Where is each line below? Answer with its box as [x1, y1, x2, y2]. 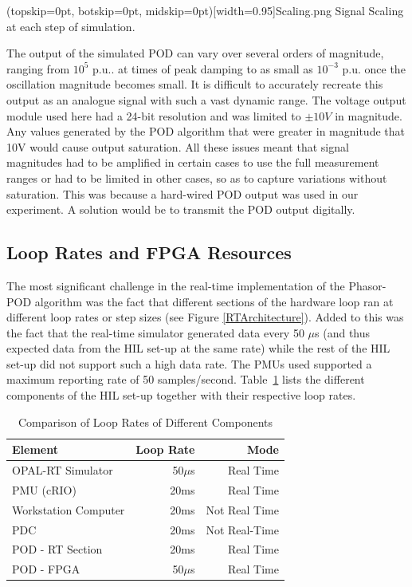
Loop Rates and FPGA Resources [6, 240, 292, 265]
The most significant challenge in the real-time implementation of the [6, 277, 345, 293]
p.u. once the [342, 60, 406, 77]
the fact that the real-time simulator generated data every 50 [6, 324, 304, 341]
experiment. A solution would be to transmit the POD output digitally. [6, 201, 355, 218]
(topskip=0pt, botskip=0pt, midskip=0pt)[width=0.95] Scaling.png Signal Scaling [6, 2, 404, 18]
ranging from [6, 60, 70, 77]
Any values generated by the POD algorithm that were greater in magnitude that [6, 123, 405, 140]
